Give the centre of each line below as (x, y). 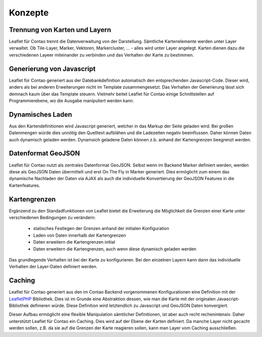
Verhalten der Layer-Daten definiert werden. (53, 267)
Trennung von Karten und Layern (60, 30)
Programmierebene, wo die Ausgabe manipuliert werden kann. (72, 100)
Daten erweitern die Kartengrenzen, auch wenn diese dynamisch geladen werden (115, 249)
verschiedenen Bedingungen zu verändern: (52, 217)
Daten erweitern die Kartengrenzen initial (74, 242)
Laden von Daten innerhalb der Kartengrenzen (80, 235)
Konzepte (29, 13)
